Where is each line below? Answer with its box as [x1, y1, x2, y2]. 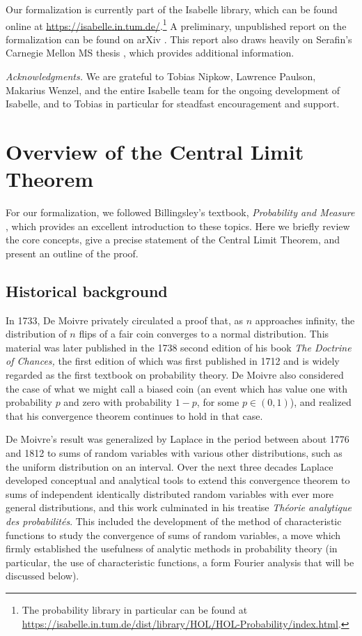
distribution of [6, 326, 67, 341]
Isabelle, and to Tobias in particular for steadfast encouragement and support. [6, 96, 340, 111]
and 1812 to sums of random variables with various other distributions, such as [6, 446, 343, 460]
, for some [196, 395, 239, 409]
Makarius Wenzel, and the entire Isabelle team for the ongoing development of [6, 82, 340, 97]
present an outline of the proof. [6, 245, 139, 260]
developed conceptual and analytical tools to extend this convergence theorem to [6, 473, 350, 487]
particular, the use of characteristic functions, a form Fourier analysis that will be [6, 554, 354, 569]
